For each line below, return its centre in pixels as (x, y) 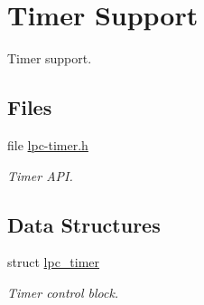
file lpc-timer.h (48, 144)
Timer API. (40, 175)
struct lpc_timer (54, 262)
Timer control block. (63, 292)
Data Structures (84, 224)
